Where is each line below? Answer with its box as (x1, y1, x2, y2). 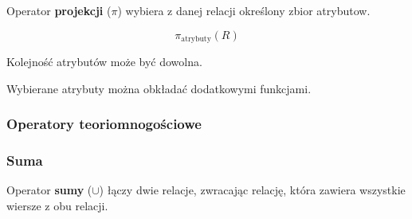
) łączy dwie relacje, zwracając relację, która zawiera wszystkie (99, 182, 406, 198)
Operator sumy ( (6, 182, 92, 198)
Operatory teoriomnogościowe (6, 114, 202, 134)
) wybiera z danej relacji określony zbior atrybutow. (117, 2, 371, 18)
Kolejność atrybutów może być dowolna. (6, 53, 202, 70)
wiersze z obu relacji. (6, 197, 108, 213)
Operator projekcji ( (6, 2, 112, 18)
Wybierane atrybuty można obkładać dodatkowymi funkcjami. (6, 80, 312, 96)
